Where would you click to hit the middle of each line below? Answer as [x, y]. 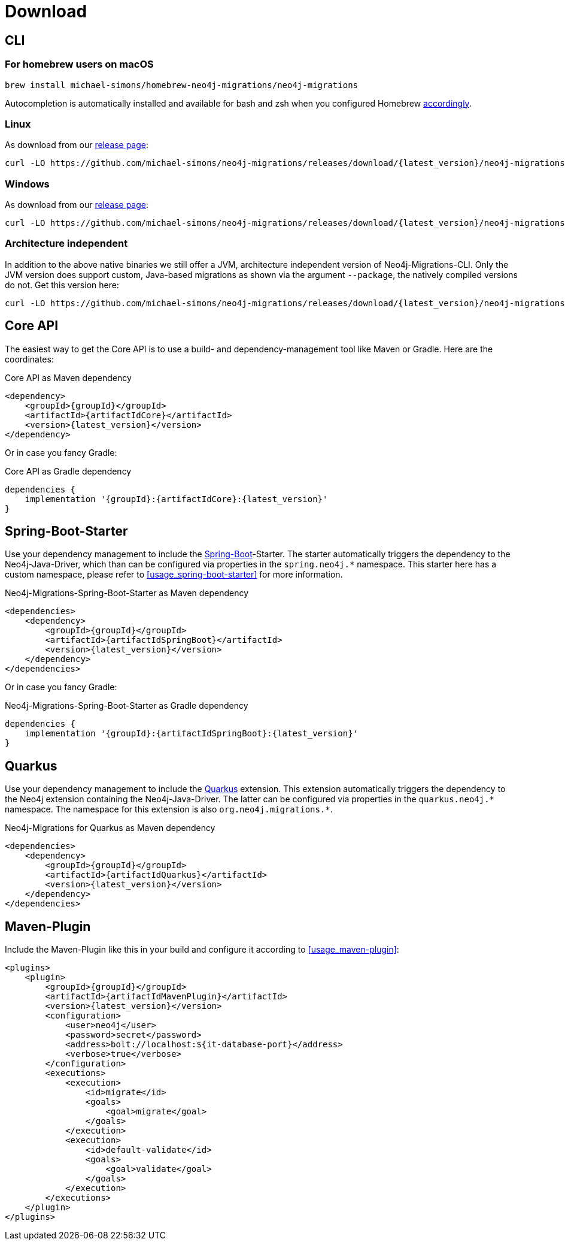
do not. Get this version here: [62, 285]
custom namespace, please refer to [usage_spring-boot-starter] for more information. [174, 575]
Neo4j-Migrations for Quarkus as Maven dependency [110, 828]
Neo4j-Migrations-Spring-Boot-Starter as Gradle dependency [127, 706]
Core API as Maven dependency [68, 377]
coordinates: [29, 359]
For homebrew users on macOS [79, 64]
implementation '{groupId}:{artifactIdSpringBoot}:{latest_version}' [192, 734]
